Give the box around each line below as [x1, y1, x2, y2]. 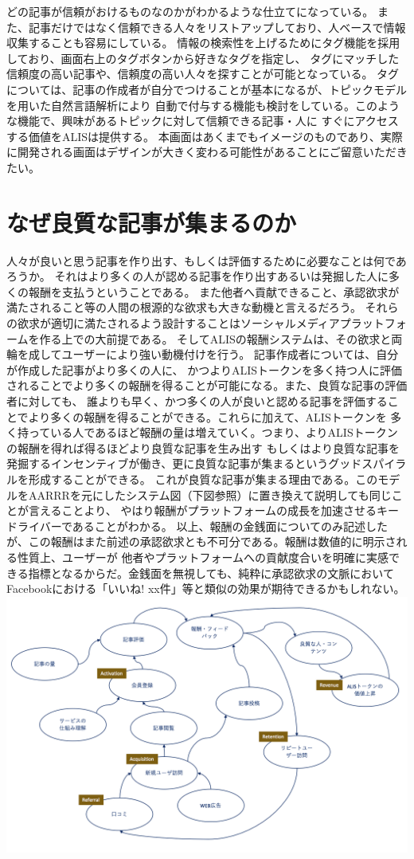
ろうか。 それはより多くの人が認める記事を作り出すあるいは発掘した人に [6, 268, 389, 284]
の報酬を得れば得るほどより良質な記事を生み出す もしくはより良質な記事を [6, 439, 400, 456]
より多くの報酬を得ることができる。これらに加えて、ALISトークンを [28, 408, 387, 425]
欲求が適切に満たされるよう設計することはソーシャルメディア [17, 315, 340, 331]
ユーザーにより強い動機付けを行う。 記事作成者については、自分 [61, 346, 399, 363]
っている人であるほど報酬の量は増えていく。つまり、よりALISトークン [28, 424, 398, 441]
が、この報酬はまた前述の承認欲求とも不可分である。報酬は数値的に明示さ [6, 533, 396, 550]
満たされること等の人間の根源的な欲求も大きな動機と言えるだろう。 [6, 299, 361, 316]
